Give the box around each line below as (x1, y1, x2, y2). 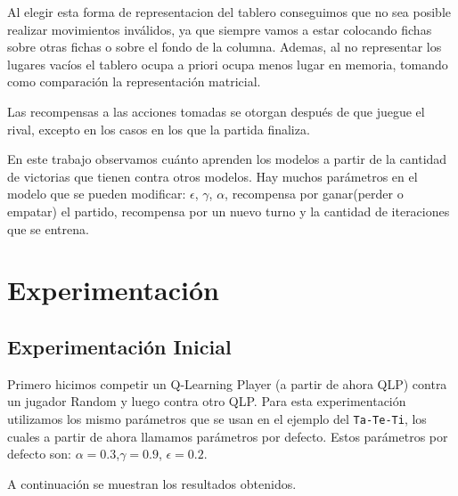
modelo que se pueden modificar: (7, 184, 186, 203)
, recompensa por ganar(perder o (225, 184, 404, 203)
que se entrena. (7, 219, 89, 238)
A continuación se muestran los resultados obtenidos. (7, 474, 297, 492)
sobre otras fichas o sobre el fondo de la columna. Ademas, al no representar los (7, 37, 442, 56)
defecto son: (7, 444, 72, 463)
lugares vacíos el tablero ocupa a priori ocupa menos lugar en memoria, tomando (7, 54, 448, 73)
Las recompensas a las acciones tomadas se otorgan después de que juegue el (7, 102, 425, 120)
